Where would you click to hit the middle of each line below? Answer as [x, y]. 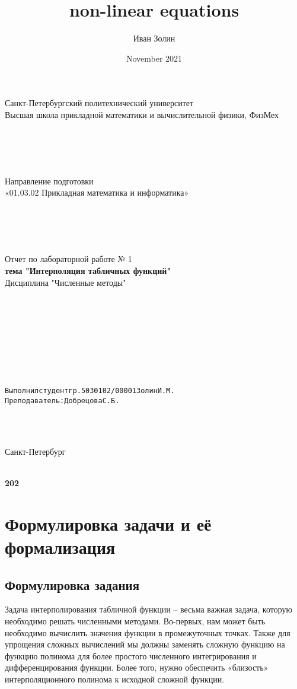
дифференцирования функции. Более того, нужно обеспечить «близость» [137, 667]
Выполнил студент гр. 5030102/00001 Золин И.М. [90, 391]
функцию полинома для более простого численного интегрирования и [131, 655]
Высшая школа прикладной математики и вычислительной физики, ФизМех [142, 114]
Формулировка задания [72, 584]
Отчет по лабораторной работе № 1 [68, 259]
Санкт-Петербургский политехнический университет [99, 103]
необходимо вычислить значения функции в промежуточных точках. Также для [148, 632]
